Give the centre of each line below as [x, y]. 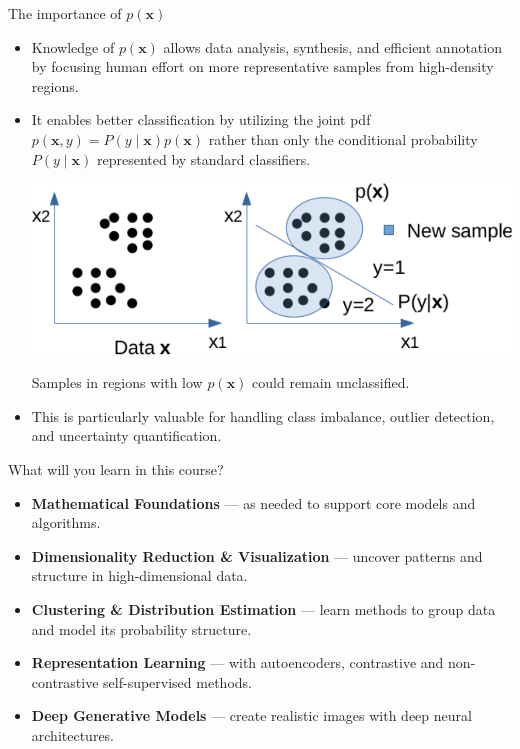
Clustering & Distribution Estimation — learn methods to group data [263, 608]
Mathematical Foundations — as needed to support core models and [253, 502]
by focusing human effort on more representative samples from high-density [262, 66]
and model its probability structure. [141, 628]
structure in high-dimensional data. [139, 575]
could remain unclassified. [331, 382]
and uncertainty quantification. [126, 435]
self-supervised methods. [177, 681]
